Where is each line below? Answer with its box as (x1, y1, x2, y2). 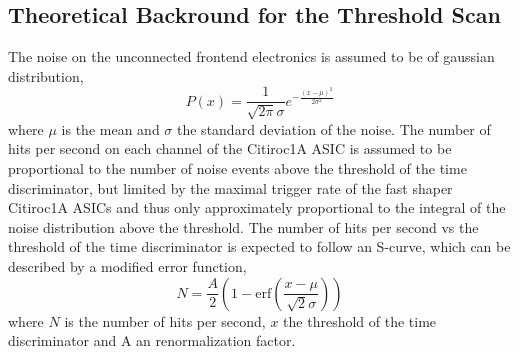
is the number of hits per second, (64, 310, 266, 331)
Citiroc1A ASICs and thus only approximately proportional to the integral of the (8, 197, 506, 218)
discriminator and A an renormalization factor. (8, 330, 296, 351)
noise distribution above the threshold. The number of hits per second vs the (8, 216, 479, 237)
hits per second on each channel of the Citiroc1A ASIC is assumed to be (8, 138, 452, 159)
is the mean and (61, 118, 160, 139)
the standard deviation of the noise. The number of (177, 118, 491, 139)
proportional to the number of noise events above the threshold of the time (8, 158, 467, 179)
